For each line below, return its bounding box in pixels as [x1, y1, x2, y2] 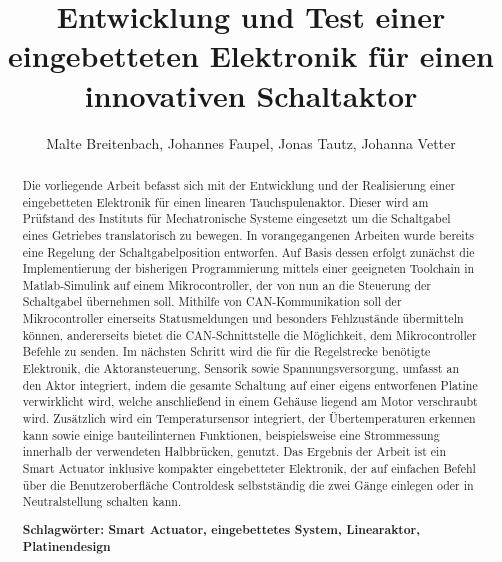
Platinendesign [22, 537, 111, 555]
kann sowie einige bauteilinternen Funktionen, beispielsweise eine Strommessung [22, 426, 440, 443]
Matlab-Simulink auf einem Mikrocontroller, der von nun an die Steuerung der [22, 276, 431, 293]
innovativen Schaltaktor [84, 74, 418, 115]
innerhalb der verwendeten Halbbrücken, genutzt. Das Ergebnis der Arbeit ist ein [22, 443, 447, 460]
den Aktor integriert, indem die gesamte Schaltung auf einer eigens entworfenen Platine [22, 376, 478, 393]
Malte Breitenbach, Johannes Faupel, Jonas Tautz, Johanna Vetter [46, 132, 456, 153]
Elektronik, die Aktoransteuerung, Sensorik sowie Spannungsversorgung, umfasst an [22, 360, 460, 377]
